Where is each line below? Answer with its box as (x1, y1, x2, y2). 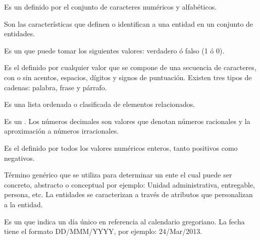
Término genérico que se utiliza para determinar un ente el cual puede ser (4, 169, 232, 180)
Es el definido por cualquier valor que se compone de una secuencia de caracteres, (4, 62, 256, 73)
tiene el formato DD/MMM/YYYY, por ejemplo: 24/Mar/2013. (4, 226, 202, 236)
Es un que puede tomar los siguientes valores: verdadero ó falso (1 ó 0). (4, 45, 225, 55)
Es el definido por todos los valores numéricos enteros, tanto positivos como (4, 142, 238, 153)
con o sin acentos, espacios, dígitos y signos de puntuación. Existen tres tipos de (4, 72, 252, 82)
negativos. (4, 152, 35, 163)
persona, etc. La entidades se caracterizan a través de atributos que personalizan (4, 189, 253, 200)
